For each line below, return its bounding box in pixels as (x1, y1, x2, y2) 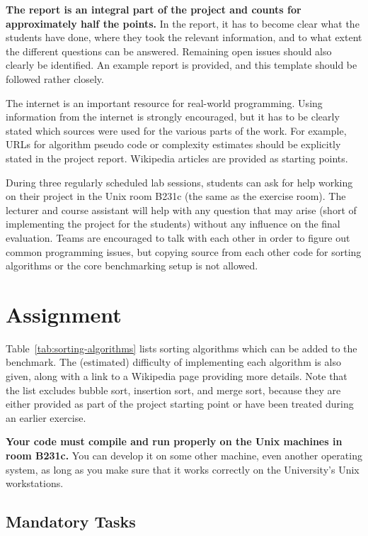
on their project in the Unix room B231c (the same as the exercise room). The (6, 189, 346, 203)
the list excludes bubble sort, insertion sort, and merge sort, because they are (6, 382, 341, 397)
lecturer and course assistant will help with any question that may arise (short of (6, 202, 357, 217)
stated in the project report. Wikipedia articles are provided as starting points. (6, 150, 348, 165)
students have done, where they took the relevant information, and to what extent (6, 30, 362, 45)
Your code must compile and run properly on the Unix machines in (6, 434, 343, 449)
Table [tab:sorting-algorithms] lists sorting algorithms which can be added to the (6, 340, 357, 355)
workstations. (6, 476, 64, 491)
